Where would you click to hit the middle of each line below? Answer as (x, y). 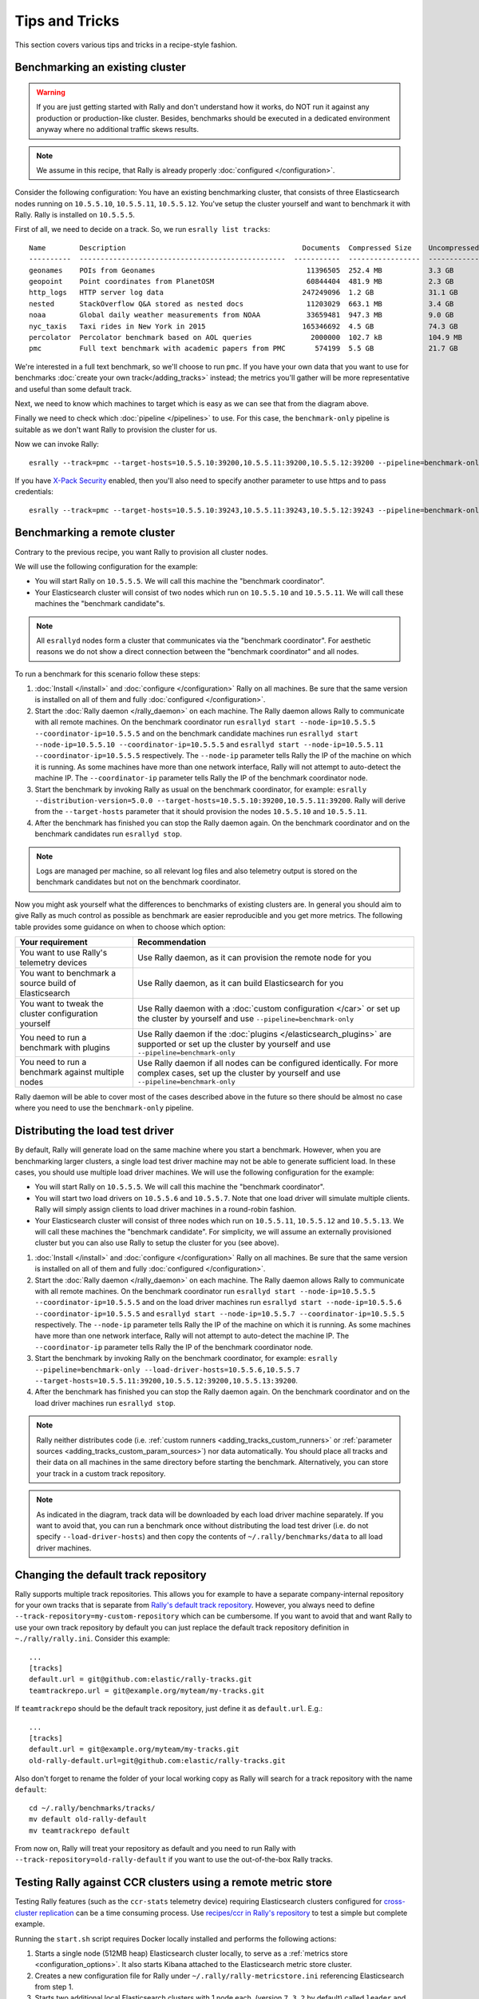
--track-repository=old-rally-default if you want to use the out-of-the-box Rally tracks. (174, 1860)
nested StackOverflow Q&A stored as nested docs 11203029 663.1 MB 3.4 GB (241, 303)
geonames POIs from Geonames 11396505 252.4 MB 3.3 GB (241, 270)
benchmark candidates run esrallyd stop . (109, 834)
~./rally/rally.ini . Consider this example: (93, 1638)
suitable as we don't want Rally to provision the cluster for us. (116, 429)
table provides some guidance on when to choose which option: (120, 927)
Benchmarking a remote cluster (95, 533)
